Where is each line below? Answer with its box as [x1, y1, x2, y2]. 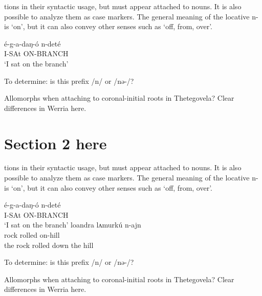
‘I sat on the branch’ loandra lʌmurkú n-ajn [4, 219, 141, 230]
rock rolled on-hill [4, 230, 60, 240]
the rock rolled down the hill [4, 239, 94, 250]
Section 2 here [4, 132, 107, 153]
